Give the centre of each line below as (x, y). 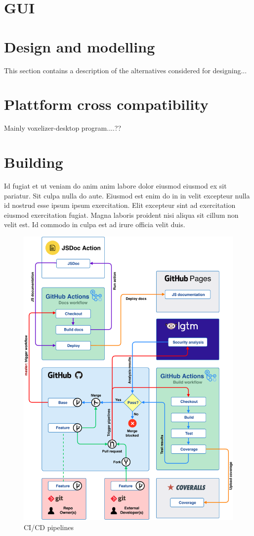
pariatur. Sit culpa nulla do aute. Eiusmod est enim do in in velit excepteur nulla (127, 195)
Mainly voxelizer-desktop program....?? (63, 128)
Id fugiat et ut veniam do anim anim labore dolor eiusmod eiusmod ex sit (115, 185)
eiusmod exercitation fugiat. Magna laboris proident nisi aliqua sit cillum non (121, 215)
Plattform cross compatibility (106, 104)
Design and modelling (80, 46)
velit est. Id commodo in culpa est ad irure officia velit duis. (95, 224)
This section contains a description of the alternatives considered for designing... (126, 70)
